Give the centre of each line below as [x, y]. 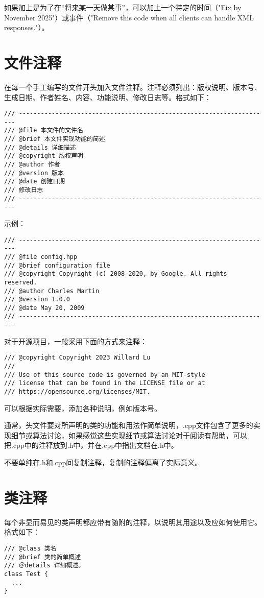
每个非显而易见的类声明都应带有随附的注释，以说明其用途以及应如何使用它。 [133, 522]
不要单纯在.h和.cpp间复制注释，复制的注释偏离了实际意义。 [103, 462]
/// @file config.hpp [41, 257]
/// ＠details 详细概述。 [44, 566]
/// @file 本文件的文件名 [44, 130]
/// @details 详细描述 [40, 147]
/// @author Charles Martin [52, 291]
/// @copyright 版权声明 [44, 156]
